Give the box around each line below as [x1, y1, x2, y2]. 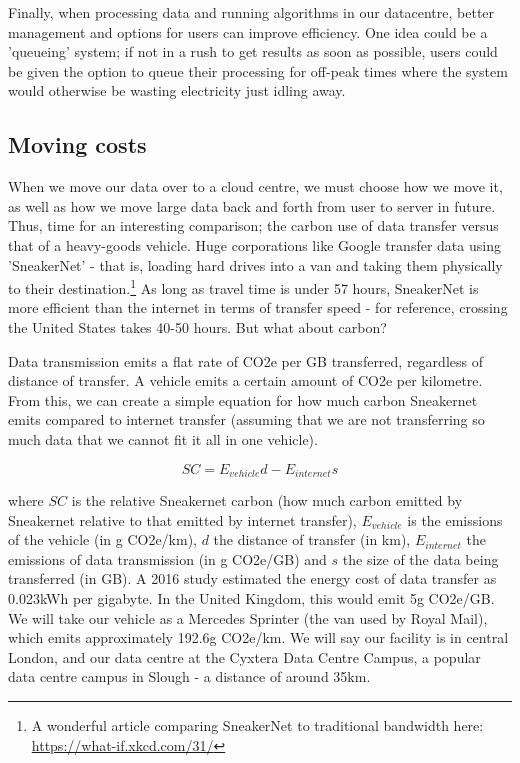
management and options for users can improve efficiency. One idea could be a [8, 21, 488, 42]
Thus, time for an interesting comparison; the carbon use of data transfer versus [8, 215, 499, 236]
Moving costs [8, 129, 147, 160]
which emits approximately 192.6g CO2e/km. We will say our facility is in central [8, 627, 509, 648]
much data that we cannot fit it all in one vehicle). [8, 428, 318, 449]
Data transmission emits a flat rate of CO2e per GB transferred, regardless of [8, 350, 483, 371]
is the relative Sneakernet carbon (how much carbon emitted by [71, 490, 463, 510]
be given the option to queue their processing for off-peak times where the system [8, 60, 508, 81]
